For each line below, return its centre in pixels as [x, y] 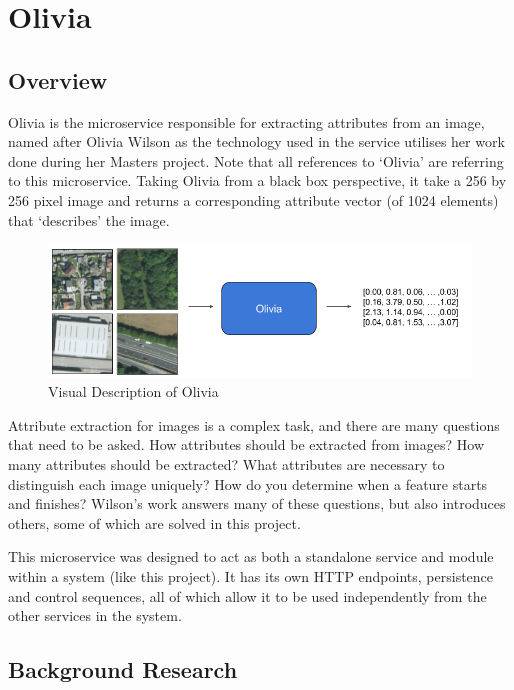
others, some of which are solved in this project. [154, 522]
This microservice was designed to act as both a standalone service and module [251, 556]
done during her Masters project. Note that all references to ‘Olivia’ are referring [256, 160]
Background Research [123, 669]
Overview [58, 79]
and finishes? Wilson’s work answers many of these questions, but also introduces [257, 503]
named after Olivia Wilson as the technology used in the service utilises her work [256, 141]
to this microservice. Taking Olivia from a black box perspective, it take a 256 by [257, 180]
